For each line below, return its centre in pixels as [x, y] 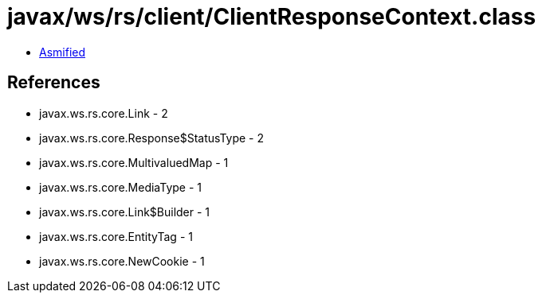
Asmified [63, 52]
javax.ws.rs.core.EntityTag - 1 [116, 236]
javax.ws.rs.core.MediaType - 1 [121, 187]
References [54, 83]
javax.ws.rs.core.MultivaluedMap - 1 [134, 162]
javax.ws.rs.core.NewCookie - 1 [122, 261]
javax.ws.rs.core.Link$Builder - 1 [125, 212]
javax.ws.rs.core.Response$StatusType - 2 [152, 138]
